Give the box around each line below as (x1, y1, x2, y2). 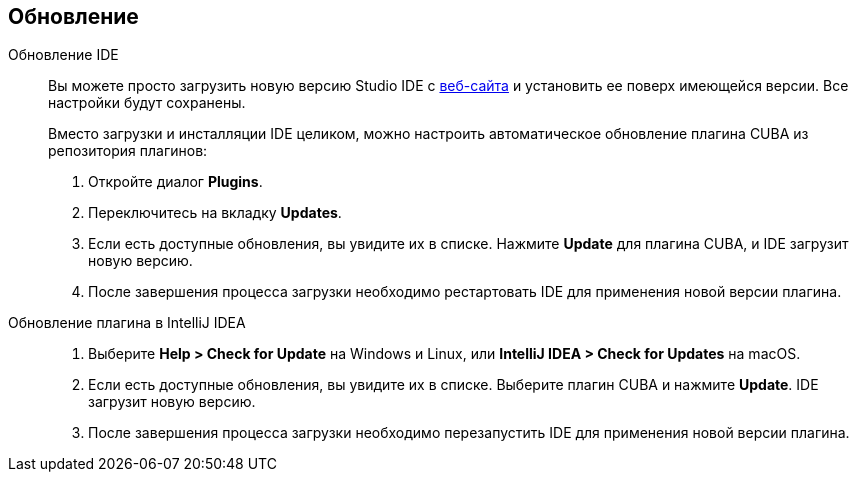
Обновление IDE (8, 46, 119, 64)
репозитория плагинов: (48, 142, 208, 160)
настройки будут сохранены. (48, 94, 246, 112)
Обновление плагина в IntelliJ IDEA (8, 314, 246, 332)
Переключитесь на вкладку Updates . (88, 204, 342, 222)
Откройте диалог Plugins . (88, 173, 263, 191)
